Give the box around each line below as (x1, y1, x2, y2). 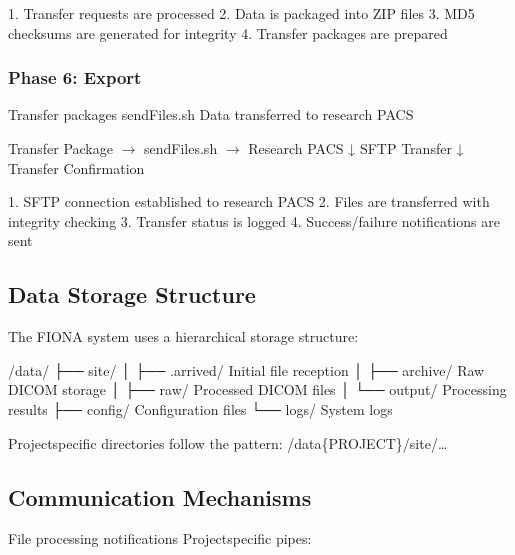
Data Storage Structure (8, 279, 256, 310)
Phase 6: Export (8, 65, 142, 90)
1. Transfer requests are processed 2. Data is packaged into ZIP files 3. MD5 (8, 3, 475, 23)
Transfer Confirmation (8, 157, 145, 178)
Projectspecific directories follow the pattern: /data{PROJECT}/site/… (8, 432, 448, 453)
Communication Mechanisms (8, 481, 312, 512)
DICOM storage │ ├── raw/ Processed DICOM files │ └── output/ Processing (8, 379, 507, 400)
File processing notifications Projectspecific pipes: (8, 528, 312, 549)
